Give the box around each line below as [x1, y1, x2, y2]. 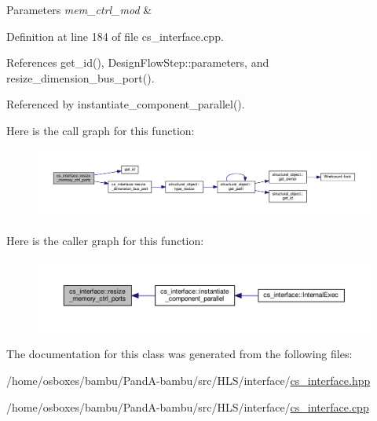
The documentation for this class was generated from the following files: [6, 346, 353, 362]
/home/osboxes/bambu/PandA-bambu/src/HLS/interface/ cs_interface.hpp [6, 372, 371, 389]
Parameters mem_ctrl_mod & [6, 2, 152, 17]
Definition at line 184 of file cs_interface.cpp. [6, 27, 224, 44]
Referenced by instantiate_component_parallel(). [6, 96, 245, 112]
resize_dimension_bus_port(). [6, 69, 155, 86]
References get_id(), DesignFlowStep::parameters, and [6, 54, 269, 71]
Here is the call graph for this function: [6, 122, 195, 138]
